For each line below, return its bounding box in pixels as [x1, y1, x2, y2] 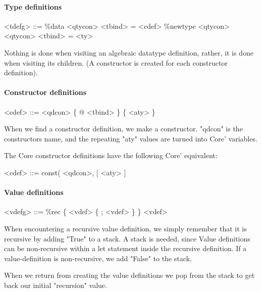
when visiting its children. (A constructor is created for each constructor [4, 57, 228, 68]
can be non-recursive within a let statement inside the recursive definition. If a [4, 243, 247, 254]
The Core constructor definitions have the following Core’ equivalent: [4, 150, 218, 161]
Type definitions [4, 1, 62, 12]
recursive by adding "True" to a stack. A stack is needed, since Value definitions [4, 233, 250, 244]
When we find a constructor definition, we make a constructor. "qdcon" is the [4, 123, 243, 134]
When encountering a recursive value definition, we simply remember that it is [4, 223, 247, 233]
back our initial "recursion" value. [4, 279, 107, 290]
